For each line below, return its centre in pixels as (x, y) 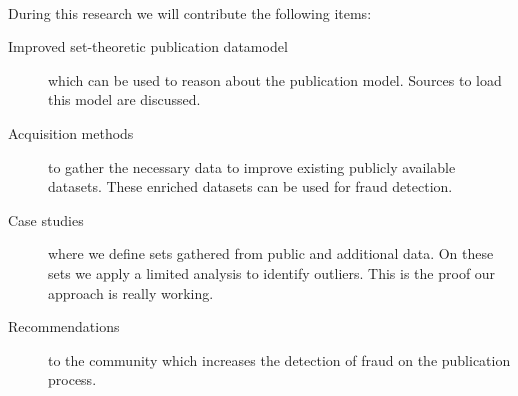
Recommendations (64, 326)
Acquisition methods (71, 132)
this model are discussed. (124, 99)
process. (72, 379)
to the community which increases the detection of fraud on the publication (279, 359)
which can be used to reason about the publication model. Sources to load (275, 79)
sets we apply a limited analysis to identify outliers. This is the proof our (272, 272)
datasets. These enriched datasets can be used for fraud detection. (250, 186)
